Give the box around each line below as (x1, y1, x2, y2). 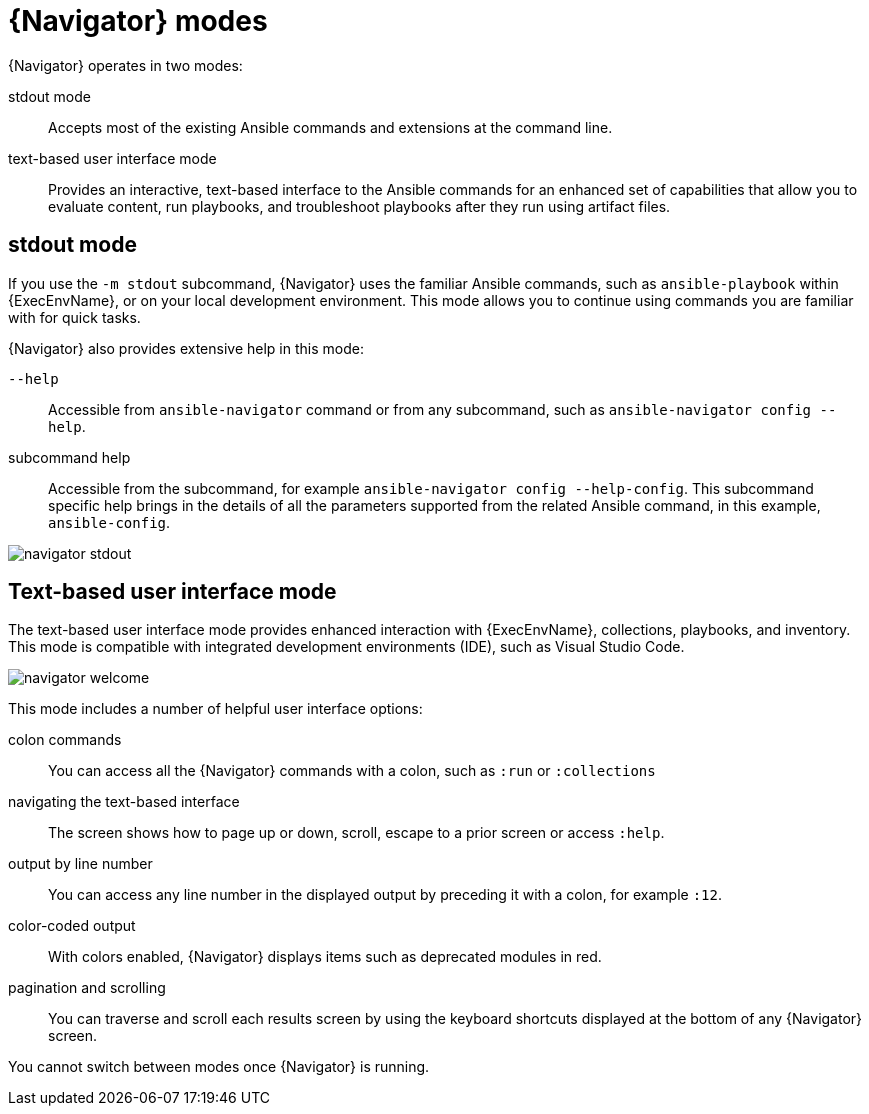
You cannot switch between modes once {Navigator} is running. (8, 1058, 430, 1076)
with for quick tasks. (8, 308, 141, 326)
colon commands (8, 731, 122, 749)
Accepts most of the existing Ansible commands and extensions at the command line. (48, 118, 613, 136)
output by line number (8, 855, 153, 873)
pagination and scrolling (8, 979, 166, 997)
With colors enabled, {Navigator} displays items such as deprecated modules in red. (48, 948, 602, 966)
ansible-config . (48, 513, 171, 531)
